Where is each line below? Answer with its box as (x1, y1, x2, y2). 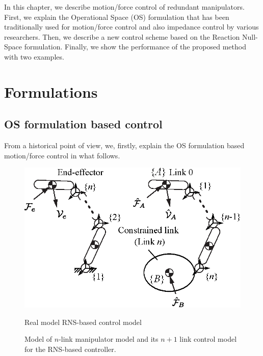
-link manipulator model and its (59, 334, 159, 344)
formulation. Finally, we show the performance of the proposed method (24, 41, 246, 52)
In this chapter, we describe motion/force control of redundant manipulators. (4, 2, 245, 12)
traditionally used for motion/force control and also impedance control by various (4, 21, 259, 32)
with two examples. (4, 51, 64, 62)
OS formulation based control (4, 116, 163, 132)
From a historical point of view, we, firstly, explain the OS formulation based (4, 140, 245, 151)
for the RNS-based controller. (24, 343, 116, 354)
